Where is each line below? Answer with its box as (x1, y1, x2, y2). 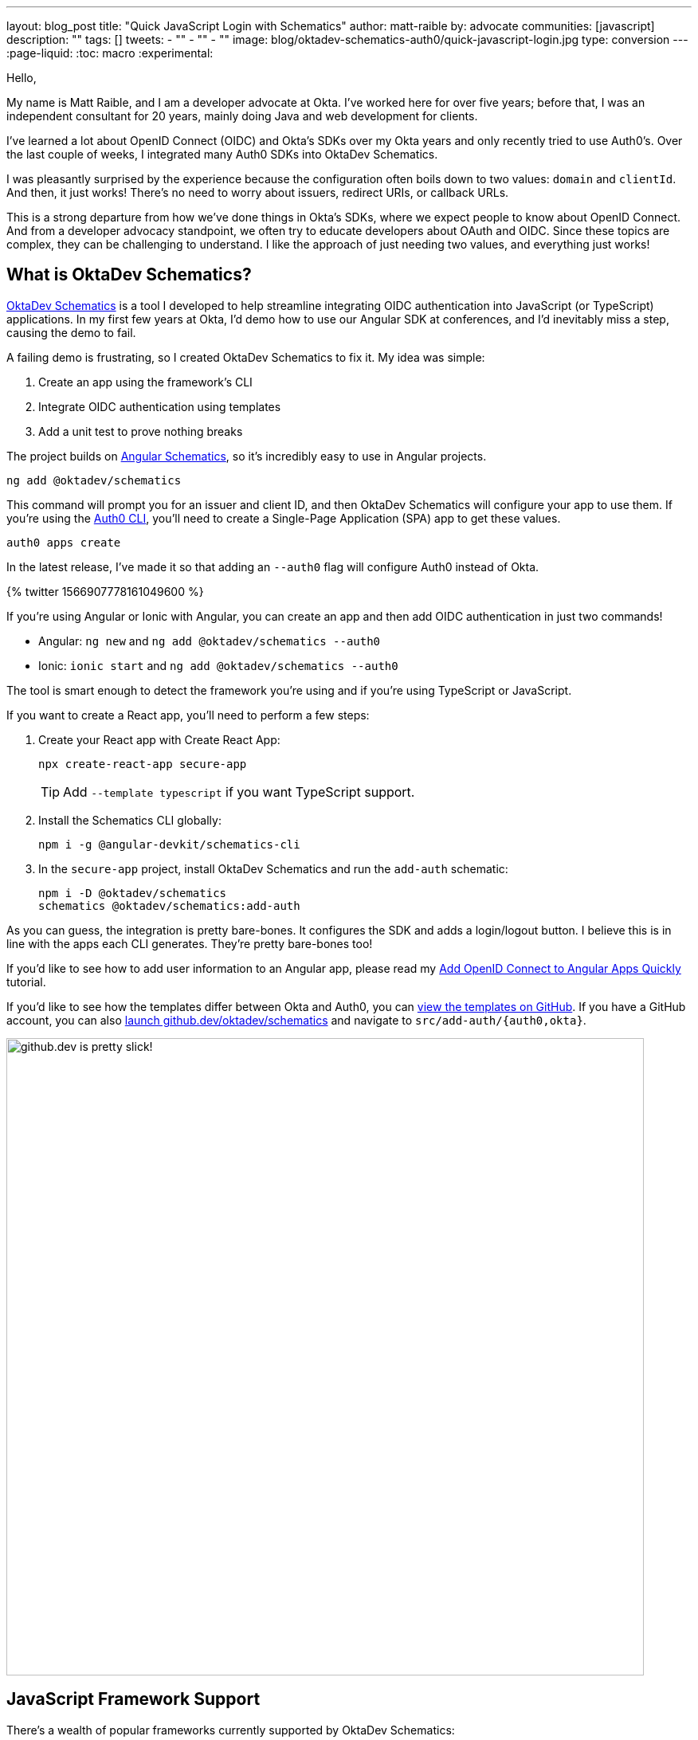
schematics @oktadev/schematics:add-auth (38, 899, 300, 912)
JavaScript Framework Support (6, 1689, 261, 1710)
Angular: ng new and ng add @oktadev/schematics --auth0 (38, 633, 381, 648)
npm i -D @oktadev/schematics (38, 886, 227, 899)
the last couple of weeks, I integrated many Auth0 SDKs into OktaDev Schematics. (6, 147, 438, 161)
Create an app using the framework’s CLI (38, 374, 253, 389)
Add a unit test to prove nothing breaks (38, 424, 243, 438)
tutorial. (6, 974, 46, 989)
